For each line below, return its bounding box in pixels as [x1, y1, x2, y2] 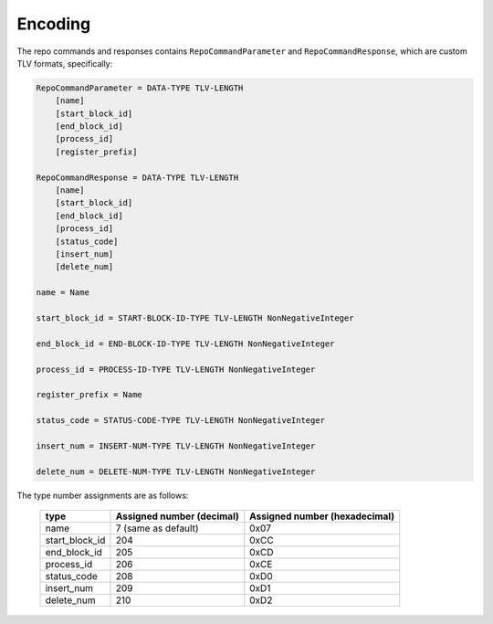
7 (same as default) [115, 522, 199, 534]
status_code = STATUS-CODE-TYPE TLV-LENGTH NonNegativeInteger [36, 416, 326, 426]
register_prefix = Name [36, 389, 143, 400]
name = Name [36, 288, 90, 298]
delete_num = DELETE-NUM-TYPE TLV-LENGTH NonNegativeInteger [36, 466, 316, 477]
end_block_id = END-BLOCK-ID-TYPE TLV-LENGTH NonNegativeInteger [36, 338, 335, 349]
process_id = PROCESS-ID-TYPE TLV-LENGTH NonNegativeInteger [36, 364, 316, 375]
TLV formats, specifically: [16, 58, 113, 69]
